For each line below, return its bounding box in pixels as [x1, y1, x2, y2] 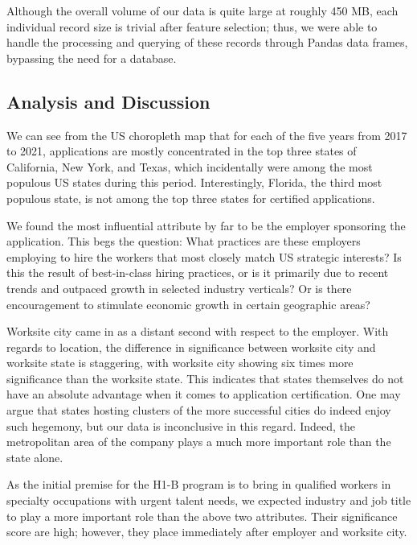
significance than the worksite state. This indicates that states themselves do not [6, 370, 404, 386]
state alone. [6, 448, 63, 465]
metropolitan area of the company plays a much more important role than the [6, 433, 391, 450]
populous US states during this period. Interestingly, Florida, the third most [6, 174, 382, 191]
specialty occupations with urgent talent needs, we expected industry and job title [6, 492, 411, 509]
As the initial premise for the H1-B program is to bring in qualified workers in [6, 476, 391, 493]
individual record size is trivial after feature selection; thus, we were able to [6, 18, 378, 35]
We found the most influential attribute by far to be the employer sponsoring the [6, 217, 406, 233]
